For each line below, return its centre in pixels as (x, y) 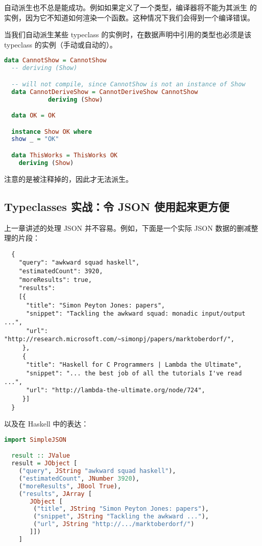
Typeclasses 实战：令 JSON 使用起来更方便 (117, 206)
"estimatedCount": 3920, (61, 271)
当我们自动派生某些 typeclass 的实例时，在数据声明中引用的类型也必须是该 (128, 34)
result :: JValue (41, 456)
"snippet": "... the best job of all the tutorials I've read (134, 373)
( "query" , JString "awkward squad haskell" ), (97, 471)
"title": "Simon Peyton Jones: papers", (95, 305)
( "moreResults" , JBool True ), (70, 486)
